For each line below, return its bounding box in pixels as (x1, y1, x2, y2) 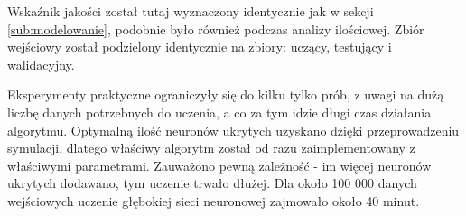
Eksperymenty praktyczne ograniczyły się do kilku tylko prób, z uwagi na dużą (7, 85, 444, 104)
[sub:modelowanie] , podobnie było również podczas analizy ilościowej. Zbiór (7, 19, 424, 38)
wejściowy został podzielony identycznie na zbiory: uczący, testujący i (7, 37, 392, 56)
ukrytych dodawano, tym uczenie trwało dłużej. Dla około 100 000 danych (7, 174, 417, 193)
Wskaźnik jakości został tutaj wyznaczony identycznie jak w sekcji (7, 2, 374, 20)
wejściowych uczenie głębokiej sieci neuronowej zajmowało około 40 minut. (7, 191, 420, 210)
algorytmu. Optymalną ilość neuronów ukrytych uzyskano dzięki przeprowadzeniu (7, 120, 460, 139)
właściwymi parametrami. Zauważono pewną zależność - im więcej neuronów (7, 155, 432, 174)
